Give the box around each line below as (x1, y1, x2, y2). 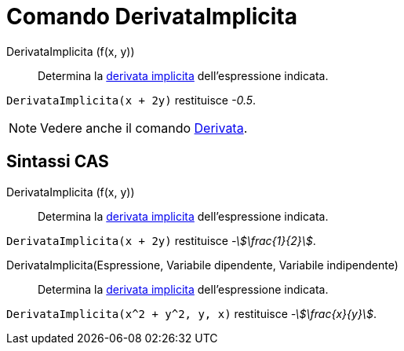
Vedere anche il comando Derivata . (40, 119, 248, 136)
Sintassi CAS (6, 152, 109, 172)
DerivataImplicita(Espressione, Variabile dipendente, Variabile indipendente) (6, 258, 399, 272)
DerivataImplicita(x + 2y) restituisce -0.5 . (6, 93, 257, 107)
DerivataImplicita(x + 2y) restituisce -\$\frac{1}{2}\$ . (6, 233, 316, 247)
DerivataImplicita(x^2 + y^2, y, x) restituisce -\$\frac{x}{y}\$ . (6, 306, 377, 320)
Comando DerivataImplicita (6, 3, 297, 30)
